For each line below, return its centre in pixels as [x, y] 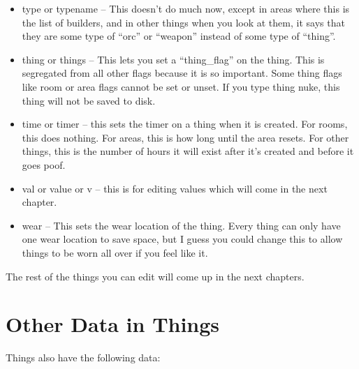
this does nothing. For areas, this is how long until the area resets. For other [185, 137]
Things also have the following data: [83, 357]
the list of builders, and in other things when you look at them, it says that [183, 22]
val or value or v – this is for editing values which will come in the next [175, 188]
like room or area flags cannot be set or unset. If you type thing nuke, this [181, 86]
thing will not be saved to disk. [89, 100]
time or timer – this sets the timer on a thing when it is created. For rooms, [185, 124]
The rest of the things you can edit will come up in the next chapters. [155, 276]
